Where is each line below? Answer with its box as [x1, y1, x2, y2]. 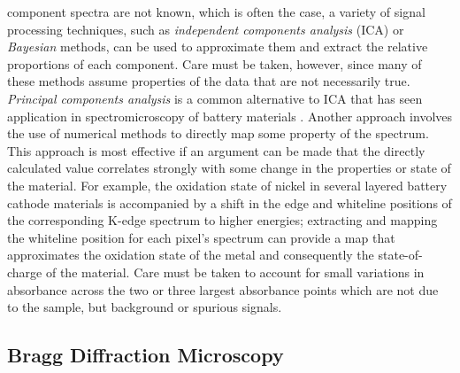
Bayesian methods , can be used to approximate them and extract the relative [7, 37, 428, 56]
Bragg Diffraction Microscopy [7, 341, 284, 369]
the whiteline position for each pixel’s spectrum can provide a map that [7, 228, 395, 246]
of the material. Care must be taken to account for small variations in [45, 262, 425, 281]
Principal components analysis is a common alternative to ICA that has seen [7, 89, 423, 107]
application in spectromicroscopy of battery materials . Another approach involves [7, 106, 453, 125]
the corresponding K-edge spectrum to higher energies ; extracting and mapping [7, 211, 438, 229]
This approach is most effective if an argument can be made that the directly [7, 141, 425, 159]
